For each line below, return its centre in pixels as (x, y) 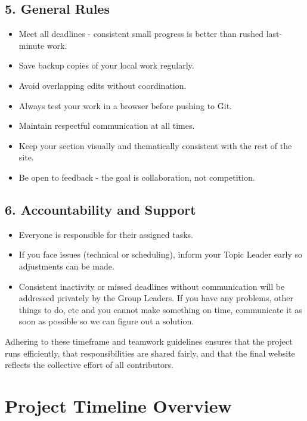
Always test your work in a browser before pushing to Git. (125, 105)
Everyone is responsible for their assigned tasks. (106, 234)
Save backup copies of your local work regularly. (106, 65)
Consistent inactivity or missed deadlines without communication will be (152, 286)
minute (32, 45)
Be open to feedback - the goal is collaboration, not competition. (137, 177)
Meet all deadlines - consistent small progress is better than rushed (141, 34)
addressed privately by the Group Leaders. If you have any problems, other (156, 298)
